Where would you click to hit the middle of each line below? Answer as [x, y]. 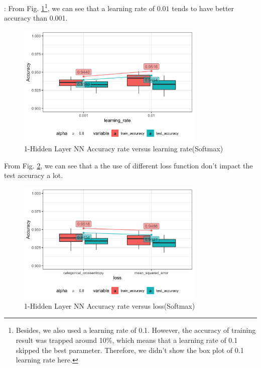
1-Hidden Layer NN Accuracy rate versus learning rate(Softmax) [124, 148]
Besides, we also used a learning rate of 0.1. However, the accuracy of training [136, 330]
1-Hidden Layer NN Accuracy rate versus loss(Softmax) [110, 305]
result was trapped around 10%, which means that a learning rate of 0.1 [127, 340]
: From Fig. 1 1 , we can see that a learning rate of [80, 7]
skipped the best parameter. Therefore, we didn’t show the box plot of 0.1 [130, 350]
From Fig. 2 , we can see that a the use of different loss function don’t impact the [128, 165]
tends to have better [203, 8]
